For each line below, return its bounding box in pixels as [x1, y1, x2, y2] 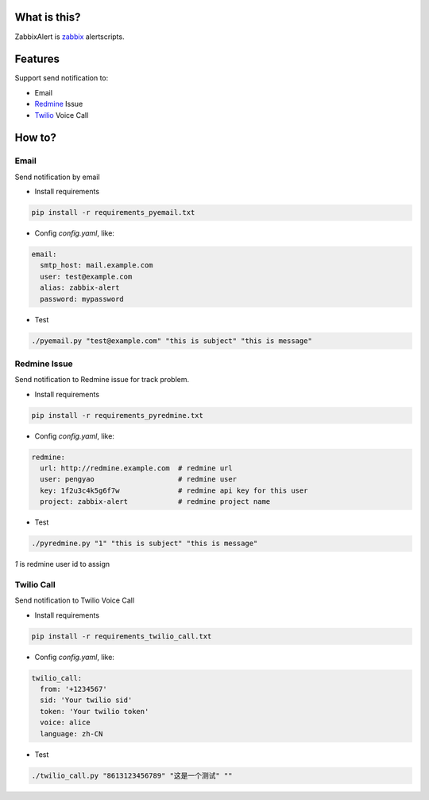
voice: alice [40, 718, 91, 728]
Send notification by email [14, 172, 100, 181]
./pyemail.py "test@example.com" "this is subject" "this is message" [31, 336, 313, 345]
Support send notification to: [14, 73, 109, 83]
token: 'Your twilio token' [40, 707, 149, 716]
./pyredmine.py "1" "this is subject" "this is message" [31, 539, 258, 548]
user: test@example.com [40, 271, 133, 281]
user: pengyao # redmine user [40, 474, 238, 484]
